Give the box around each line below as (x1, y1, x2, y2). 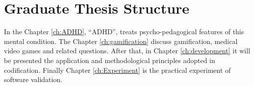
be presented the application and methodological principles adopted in (4, 55, 215, 65)
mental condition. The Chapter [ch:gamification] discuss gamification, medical (4, 36, 238, 46)
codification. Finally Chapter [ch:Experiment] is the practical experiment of (4, 64, 231, 75)
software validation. (4, 74, 63, 85)
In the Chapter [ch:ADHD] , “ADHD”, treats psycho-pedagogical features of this (4, 26, 244, 37)
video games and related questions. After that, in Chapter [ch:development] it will (4, 45, 251, 56)
